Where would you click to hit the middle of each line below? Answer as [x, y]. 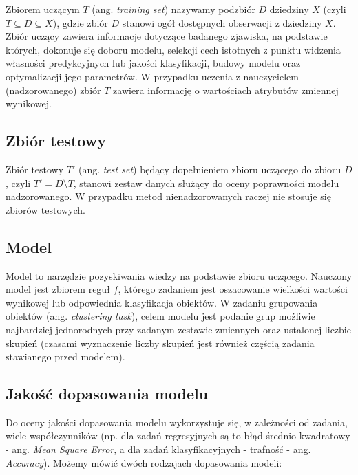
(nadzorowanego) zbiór [53, 90]
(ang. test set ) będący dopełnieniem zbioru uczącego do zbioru [210, 169]
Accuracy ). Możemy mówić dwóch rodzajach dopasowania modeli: [144, 462]
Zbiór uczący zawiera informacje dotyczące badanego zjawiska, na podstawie [167, 36]
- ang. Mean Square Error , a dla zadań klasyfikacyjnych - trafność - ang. [158, 449]
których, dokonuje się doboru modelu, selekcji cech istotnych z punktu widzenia [173, 49]
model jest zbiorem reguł [58, 289]
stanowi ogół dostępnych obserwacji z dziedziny [222, 22]
